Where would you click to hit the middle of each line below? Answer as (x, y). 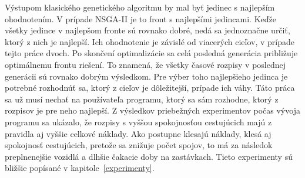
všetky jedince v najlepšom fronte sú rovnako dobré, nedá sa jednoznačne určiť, (148, 30)
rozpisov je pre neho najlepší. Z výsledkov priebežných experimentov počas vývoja (152, 110)
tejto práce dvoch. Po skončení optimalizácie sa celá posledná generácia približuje (151, 53)
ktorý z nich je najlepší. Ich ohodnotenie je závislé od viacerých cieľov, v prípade (150, 41)
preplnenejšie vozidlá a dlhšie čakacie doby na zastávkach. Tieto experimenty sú (149, 156)
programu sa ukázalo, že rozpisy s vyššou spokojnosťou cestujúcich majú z (138, 121)
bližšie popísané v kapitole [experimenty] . (80, 168)
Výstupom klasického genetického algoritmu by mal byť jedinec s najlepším (140, 7)
